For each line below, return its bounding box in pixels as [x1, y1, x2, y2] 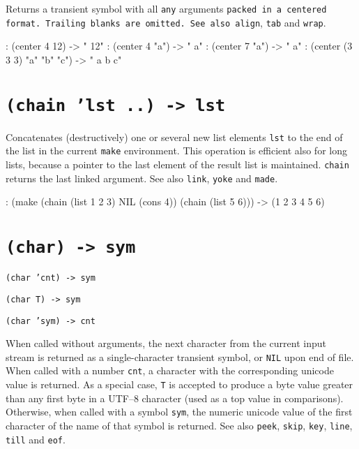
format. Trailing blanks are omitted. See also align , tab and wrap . [6, 15, 326, 29]
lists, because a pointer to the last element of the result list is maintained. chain [6, 157, 349, 172]
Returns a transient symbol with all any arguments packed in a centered [6, 1, 327, 15]
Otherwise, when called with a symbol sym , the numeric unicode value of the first [6, 404, 353, 419]
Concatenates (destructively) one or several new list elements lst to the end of [6, 129, 343, 144]
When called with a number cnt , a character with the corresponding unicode [6, 363, 334, 378]
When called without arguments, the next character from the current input [6, 336, 326, 351]
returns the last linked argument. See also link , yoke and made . [6, 170, 278, 185]
